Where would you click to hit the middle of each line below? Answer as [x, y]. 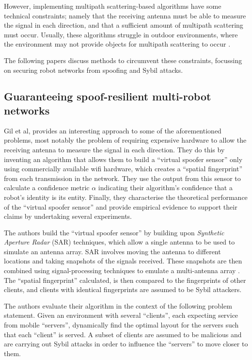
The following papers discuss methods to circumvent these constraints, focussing [123, 60]
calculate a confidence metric [47, 188]
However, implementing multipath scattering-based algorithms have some [113, 6]
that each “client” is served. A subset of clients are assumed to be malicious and [123, 334]
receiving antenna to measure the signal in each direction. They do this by [114, 149]
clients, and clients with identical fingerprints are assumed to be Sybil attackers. [123, 289]
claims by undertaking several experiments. [68, 216]
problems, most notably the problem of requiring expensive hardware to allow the [125, 140]
